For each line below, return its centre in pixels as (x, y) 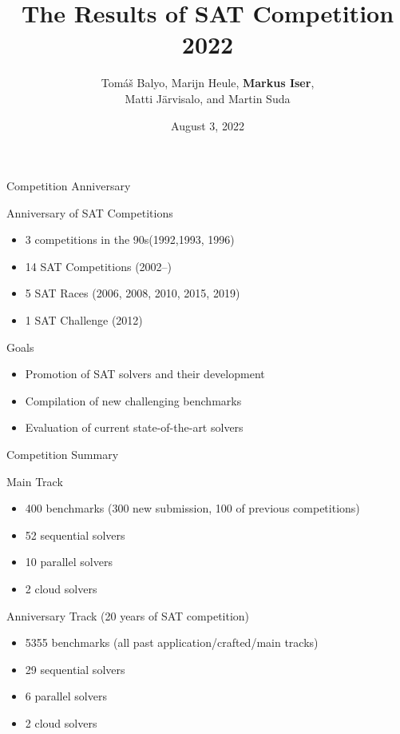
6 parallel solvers (66, 696)
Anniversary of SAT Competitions (90, 212)
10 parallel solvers (69, 562)
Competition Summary (63, 455)
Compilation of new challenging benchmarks (133, 400)
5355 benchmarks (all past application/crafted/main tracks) (172, 642)
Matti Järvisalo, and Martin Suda (208, 98)
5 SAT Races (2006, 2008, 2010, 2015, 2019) (133, 293)
